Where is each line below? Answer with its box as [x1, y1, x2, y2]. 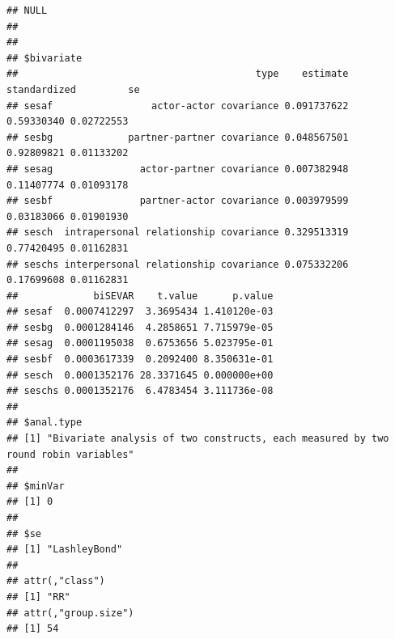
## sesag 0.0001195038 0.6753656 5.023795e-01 [6, 337, 274, 349]
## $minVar [6, 480, 65, 492]
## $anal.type [6, 417, 83, 429]
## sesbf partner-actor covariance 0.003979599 [6, 195, 349, 207]
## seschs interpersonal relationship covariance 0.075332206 [6, 258, 349, 270]
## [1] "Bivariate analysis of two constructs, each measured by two [6, 433, 389, 445]
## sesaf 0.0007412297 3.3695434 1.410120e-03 [6, 306, 274, 318]
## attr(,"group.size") [6, 607, 134, 619]
